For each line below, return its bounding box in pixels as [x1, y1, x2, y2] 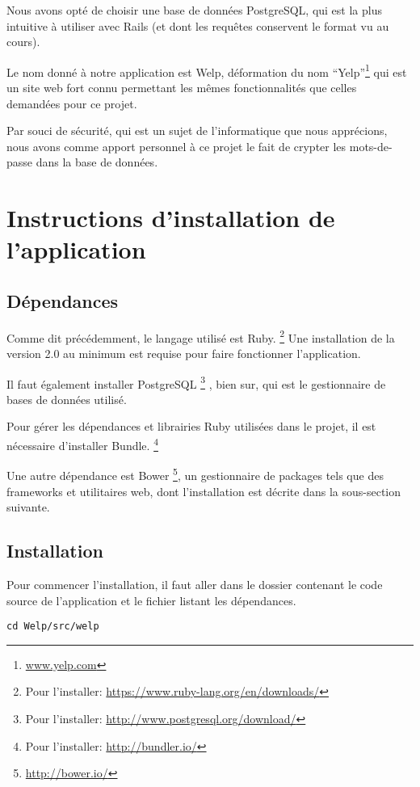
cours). [6, 33, 40, 50]
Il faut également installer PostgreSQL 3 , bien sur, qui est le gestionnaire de [6, 372, 386, 392]
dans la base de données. [36, 154, 158, 170]
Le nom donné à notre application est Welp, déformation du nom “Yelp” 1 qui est [6, 61, 407, 80]
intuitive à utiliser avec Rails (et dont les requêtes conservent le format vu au [6, 17, 389, 34]
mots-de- [349, 137, 393, 154]
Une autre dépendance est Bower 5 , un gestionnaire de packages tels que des [6, 465, 384, 483]
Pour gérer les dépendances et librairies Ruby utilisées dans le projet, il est [6, 418, 376, 435]
